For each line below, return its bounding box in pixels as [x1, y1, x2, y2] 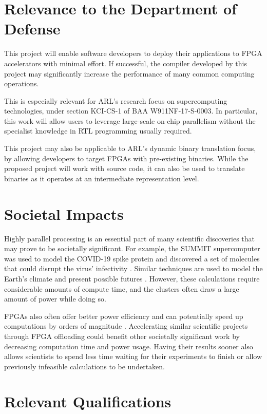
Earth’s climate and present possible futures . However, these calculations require [4, 273, 260, 284]
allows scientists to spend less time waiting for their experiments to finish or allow [4, 351, 262, 362]
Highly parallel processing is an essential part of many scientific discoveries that [4, 233, 255, 243]
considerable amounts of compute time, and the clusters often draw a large [4, 283, 239, 294]
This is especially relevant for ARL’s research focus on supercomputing [4, 95, 227, 106]
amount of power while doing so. [4, 293, 106, 304]
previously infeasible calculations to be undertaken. [4, 361, 165, 371]
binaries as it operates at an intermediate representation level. [4, 173, 199, 183]
